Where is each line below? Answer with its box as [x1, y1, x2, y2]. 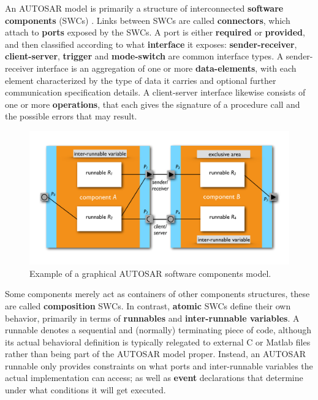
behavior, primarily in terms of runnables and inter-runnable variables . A [5, 311, 300, 324]
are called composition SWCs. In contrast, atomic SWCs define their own [5, 299, 291, 312]
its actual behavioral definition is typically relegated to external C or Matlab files [5, 335, 311, 348]
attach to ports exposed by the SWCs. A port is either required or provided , [5, 26, 305, 39]
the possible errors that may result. [5, 110, 137, 123]
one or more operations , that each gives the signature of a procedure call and [5, 97, 300, 110]
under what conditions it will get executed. [5, 383, 166, 396]
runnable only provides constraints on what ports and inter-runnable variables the [5, 359, 313, 372]
